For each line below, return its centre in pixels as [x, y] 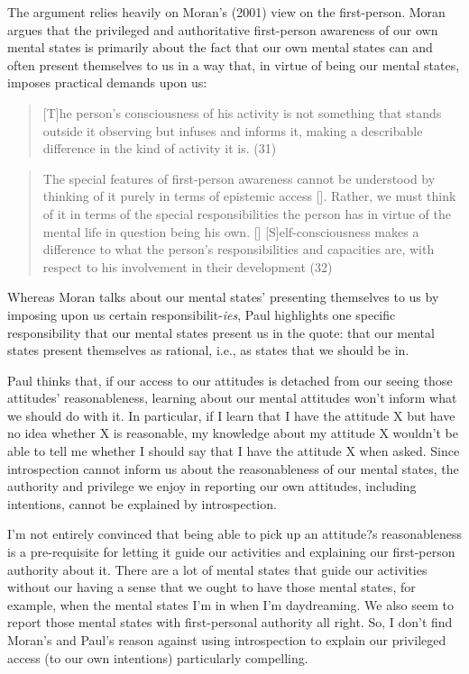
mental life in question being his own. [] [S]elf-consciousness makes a [231, 231]
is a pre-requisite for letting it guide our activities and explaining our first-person [231, 552]
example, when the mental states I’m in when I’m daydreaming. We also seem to [230, 604]
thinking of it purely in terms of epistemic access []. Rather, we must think [249, 196]
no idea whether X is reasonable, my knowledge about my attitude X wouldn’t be [233, 433]
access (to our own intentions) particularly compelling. [158, 657]
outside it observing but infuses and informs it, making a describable [233, 130]
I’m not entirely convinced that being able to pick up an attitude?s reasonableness [234, 534]
